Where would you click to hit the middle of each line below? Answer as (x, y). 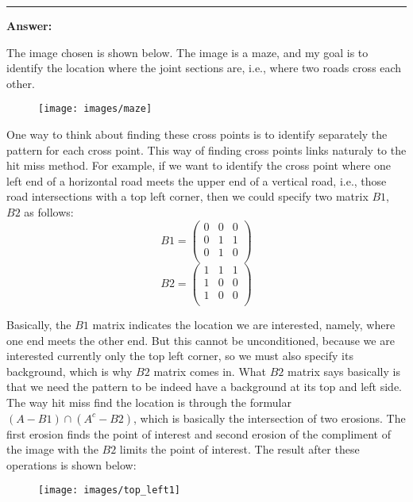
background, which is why (69, 371)
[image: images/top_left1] (109, 491)
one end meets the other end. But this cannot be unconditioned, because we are (201, 340)
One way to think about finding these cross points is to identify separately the (197, 134)
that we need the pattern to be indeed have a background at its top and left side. (205, 387)
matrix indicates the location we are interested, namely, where (244, 324)
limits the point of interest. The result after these (239, 449)
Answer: (29, 25)
